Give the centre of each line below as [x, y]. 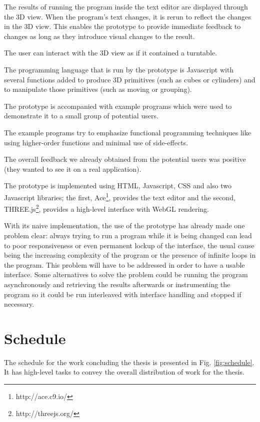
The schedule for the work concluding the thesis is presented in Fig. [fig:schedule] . [129, 362]
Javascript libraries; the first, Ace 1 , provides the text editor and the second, [120, 196]
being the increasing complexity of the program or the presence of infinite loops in [130, 255]
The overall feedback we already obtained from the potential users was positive [125, 159]
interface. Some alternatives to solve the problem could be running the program [126, 274]
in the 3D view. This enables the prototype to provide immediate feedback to [122, 26]
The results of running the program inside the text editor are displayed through [126, 6]
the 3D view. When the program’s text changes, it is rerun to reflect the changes [127, 16]
